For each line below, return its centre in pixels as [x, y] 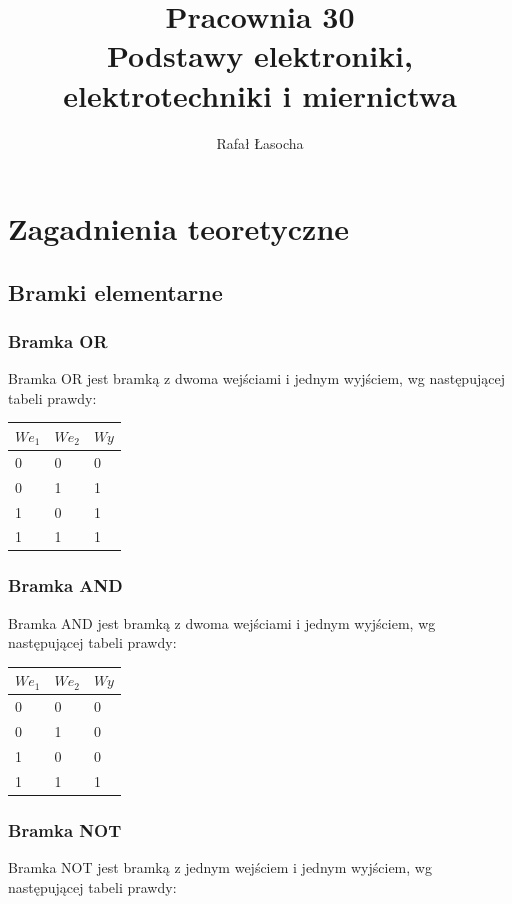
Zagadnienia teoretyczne [179, 228]
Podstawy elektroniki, [260, 55]
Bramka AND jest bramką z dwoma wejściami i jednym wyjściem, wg [222, 622]
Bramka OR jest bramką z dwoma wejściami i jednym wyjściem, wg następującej [256, 378]
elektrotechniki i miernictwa [260, 94]
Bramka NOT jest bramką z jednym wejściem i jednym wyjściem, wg [220, 867]
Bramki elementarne [115, 291]
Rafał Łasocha [260, 142]
